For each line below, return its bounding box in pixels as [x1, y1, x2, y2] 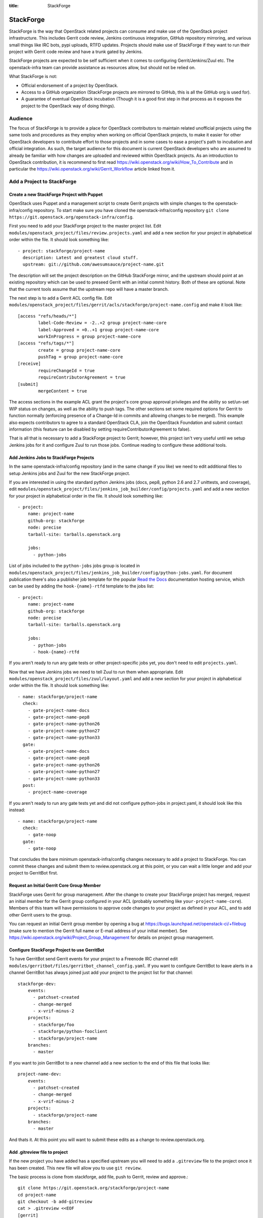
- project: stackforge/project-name [18, 248, 105, 253]
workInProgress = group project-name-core [38, 334, 141, 339]
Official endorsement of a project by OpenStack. [21, 82, 119, 88]
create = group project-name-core [38, 347, 121, 353]
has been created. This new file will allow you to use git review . [9, 1165, 142, 1171]
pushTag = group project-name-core [38, 354, 123, 360]
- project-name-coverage [27, 789, 87, 795]
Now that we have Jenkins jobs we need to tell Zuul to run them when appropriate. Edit [9, 669, 184, 675]
